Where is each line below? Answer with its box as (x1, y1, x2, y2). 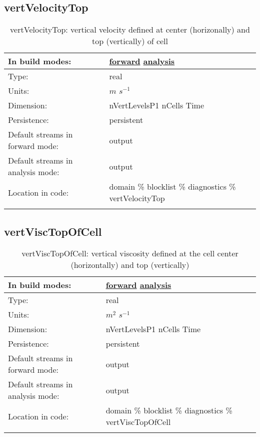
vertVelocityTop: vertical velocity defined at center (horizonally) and (10, 24, 250, 36)
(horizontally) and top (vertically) (70, 259, 189, 271)
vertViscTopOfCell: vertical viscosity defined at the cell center (21, 247, 238, 259)
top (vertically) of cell (91, 35, 168, 47)
